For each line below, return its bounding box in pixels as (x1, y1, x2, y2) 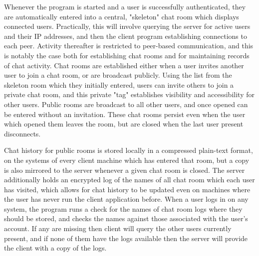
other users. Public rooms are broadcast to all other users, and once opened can (4, 99, 248, 109)
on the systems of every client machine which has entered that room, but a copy (4, 154, 250, 165)
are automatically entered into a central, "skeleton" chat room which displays (4, 11, 239, 21)
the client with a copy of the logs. (4, 243, 107, 253)
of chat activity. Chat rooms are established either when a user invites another (4, 60, 244, 70)
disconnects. (4, 128, 41, 138)
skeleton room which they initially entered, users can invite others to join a (4, 79, 234, 90)
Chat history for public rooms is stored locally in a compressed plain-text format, (4, 145, 253, 155)
